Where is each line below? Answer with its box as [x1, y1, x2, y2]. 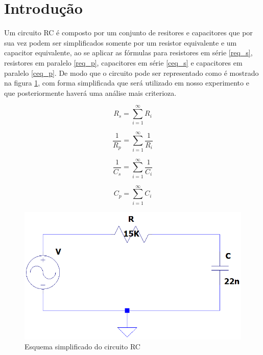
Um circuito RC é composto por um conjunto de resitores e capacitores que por [4, 27, 253, 38]
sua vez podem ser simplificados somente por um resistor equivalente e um [4, 37, 237, 48]
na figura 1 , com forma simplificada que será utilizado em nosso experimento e [4, 77, 249, 88]
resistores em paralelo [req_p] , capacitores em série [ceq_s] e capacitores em [4, 57, 243, 68]
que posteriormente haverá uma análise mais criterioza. [4, 87, 177, 98]
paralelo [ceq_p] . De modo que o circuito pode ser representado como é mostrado [4, 67, 259, 78]
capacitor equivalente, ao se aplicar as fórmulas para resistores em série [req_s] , [4, 47, 253, 58]
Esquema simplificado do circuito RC [25, 341, 140, 352]
